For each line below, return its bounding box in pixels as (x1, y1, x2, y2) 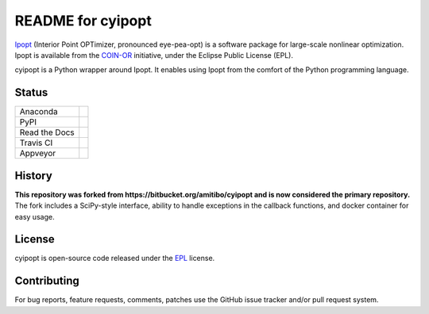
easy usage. (14, 212, 55, 221)
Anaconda (19, 106, 59, 117)
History (14, 169, 53, 182)
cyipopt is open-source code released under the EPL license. (14, 254, 215, 263)
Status (14, 86, 48, 99)
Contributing (14, 274, 79, 288)
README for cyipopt (14, 12, 153, 29)
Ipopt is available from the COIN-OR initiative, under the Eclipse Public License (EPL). (14, 50, 294, 59)
